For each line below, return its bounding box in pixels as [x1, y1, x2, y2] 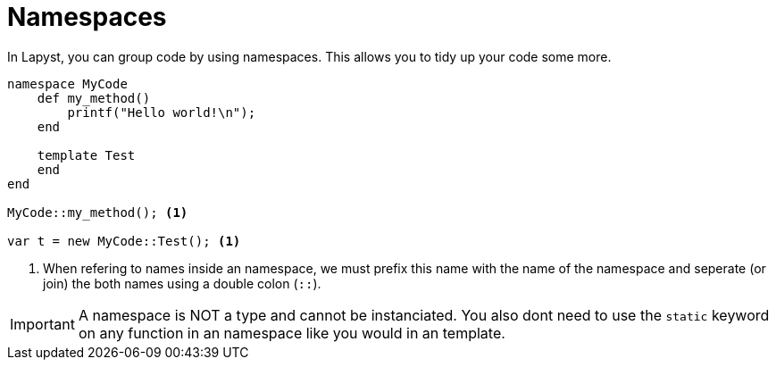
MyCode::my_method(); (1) [7, 204, 188, 220]
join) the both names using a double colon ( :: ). [43, 275, 321, 291]
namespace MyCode [7, 76, 128, 91]
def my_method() [37, 90, 151, 105]
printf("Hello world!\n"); [67, 104, 256, 120]
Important [10, 314, 75, 333]
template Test [37, 147, 136, 163]
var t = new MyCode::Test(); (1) [7, 233, 241, 248]
